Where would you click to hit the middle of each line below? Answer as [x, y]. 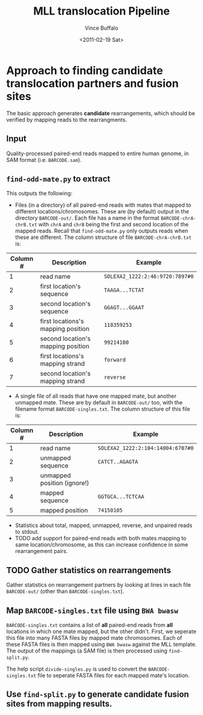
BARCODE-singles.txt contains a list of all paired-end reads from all [90, 625]
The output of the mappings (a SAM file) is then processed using [87, 651]
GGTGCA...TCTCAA [121, 497]
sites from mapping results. [60, 704]
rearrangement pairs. [41, 551]
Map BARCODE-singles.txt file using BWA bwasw [92, 610]
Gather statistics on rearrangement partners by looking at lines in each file [99, 585]
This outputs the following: [39, 193]
